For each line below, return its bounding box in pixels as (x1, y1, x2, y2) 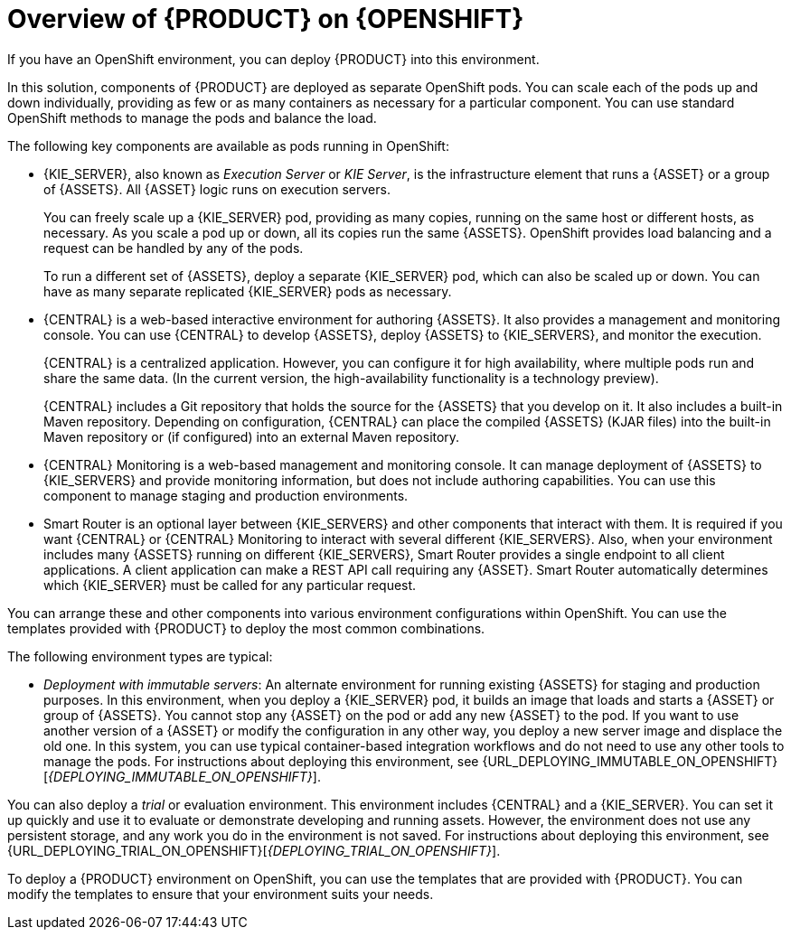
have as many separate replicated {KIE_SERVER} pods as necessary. (43, 283, 452, 299)
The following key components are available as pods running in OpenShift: (7, 137, 449, 154)
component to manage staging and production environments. (43, 487, 409, 503)
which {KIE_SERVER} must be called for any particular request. (43, 576, 417, 593)
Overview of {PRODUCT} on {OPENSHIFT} (7, 4, 524, 34)
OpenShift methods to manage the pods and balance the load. (7, 109, 377, 126)
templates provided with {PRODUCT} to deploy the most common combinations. (7, 620, 485, 636)
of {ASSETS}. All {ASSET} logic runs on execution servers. (43, 181, 391, 197)
